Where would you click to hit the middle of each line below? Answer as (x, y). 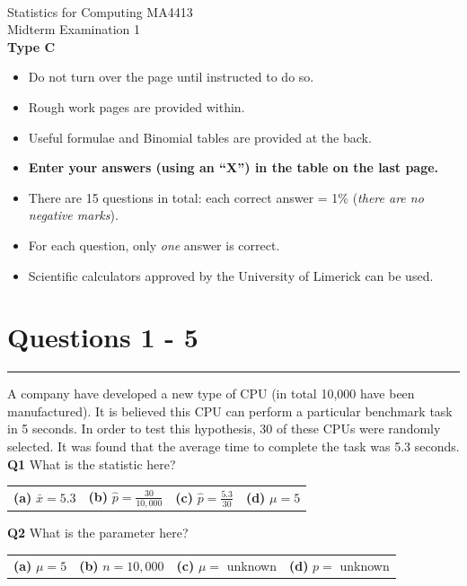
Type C (31, 46)
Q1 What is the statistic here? (92, 464)
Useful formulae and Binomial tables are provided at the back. (200, 137)
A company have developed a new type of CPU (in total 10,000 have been (211, 394)
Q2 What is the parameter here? (98, 533)
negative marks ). (73, 215)
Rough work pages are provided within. (137, 106)
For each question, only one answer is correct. (154, 245)
